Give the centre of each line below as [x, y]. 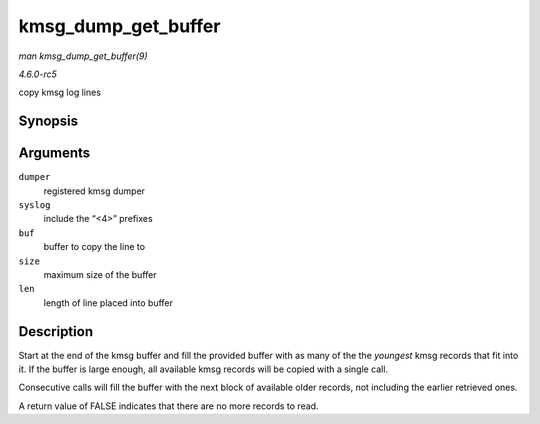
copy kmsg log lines [60, 92]
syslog [34, 205]
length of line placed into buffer [108, 302]
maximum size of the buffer [100, 274]
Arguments [54, 153]
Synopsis [48, 121]
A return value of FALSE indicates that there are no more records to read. [168, 406]
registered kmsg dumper [94, 191]
